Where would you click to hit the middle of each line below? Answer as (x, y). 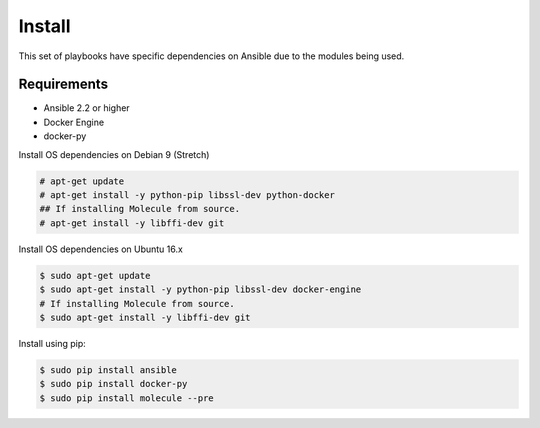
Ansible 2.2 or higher (86, 108)
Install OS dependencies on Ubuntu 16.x (101, 249)
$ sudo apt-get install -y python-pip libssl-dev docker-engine (200, 289)
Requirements (63, 84)
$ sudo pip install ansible (108, 369)
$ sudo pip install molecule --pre (126, 398)
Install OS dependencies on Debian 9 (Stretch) (114, 154)
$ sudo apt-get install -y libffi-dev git (145, 317)
